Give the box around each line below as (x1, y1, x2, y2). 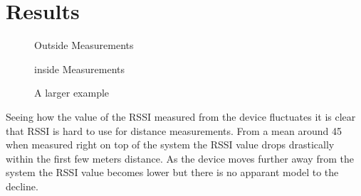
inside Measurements (34, 61, 125, 76)
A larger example (34, 85, 110, 100)
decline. (6, 178, 38, 193)
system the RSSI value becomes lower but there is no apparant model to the (6, 165, 339, 180)
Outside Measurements (34, 38, 134, 53)
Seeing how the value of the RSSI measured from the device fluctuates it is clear (6, 109, 356, 124)
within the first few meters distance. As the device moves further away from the (6, 151, 354, 165)
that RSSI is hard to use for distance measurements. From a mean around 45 (6, 123, 342, 138)
